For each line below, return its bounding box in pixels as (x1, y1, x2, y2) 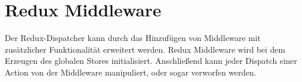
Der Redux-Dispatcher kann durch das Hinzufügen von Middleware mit (5, 32, 261, 44)
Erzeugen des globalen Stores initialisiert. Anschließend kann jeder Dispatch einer (5, 54, 297, 67)
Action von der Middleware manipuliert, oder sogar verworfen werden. (5, 66, 256, 78)
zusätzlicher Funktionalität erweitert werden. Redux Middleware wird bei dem (5, 43, 286, 55)
